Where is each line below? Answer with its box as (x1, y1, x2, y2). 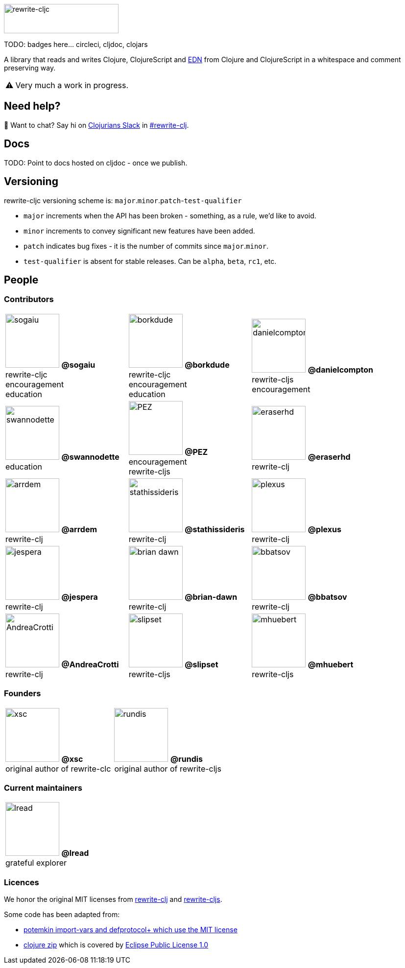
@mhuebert (308, 659, 354, 669)
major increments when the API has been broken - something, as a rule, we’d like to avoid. (24, 211, 316, 220)
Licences (4, 877, 39, 887)
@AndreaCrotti (61, 659, 119, 669)
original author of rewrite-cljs (114, 763, 221, 774)
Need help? (4, 100, 61, 113)
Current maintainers (4, 782, 82, 793)
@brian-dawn (185, 591, 238, 602)
